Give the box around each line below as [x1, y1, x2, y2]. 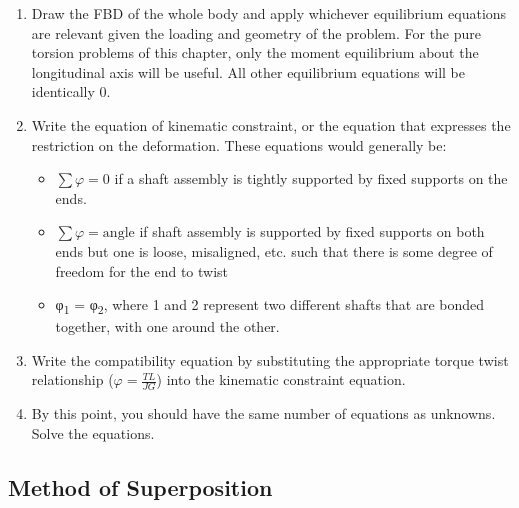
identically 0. [31, 81, 111, 102]
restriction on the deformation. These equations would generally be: [31, 134, 447, 155]
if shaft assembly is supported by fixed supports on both [139, 221, 485, 242]
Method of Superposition [8, 471, 273, 502]
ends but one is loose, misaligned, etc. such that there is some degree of [55, 240, 493, 261]
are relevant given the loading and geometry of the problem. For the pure [31, 22, 482, 43]
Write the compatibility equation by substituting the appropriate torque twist [31, 349, 509, 370]
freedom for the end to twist [55, 260, 229, 281]
